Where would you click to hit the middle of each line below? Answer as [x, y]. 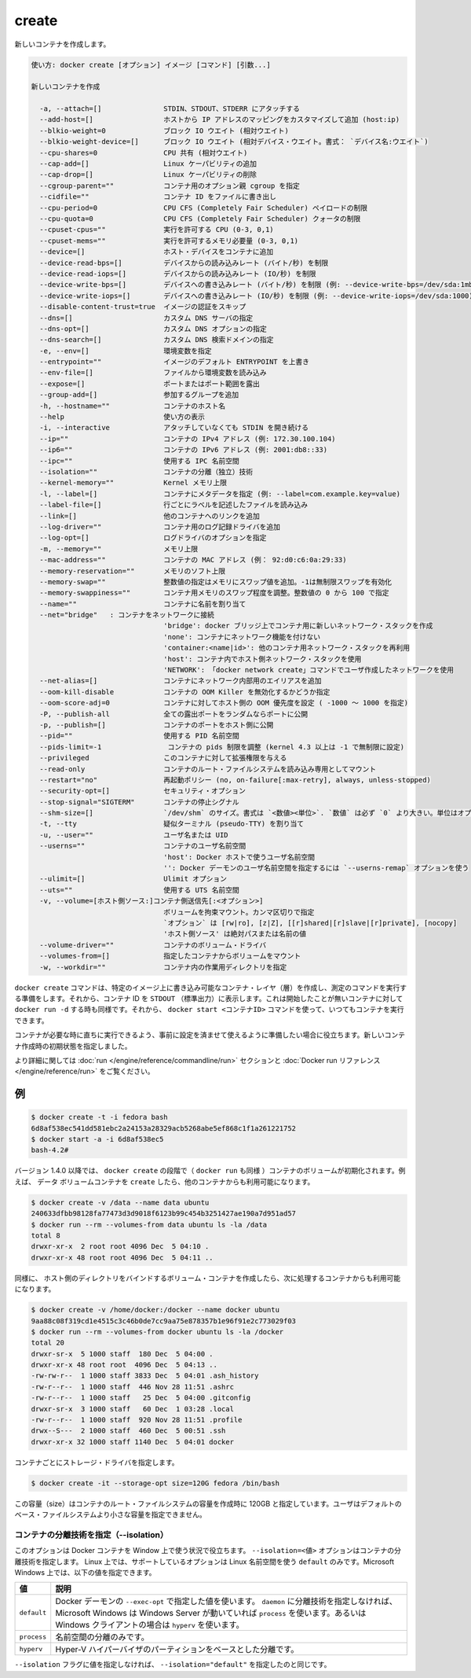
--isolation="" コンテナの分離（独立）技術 [146, 471]
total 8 [46, 1235]
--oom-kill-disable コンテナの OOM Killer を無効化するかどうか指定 [185, 692]
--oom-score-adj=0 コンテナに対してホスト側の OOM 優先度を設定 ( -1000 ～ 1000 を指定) [224, 703]
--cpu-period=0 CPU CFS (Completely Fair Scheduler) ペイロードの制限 [204, 208]
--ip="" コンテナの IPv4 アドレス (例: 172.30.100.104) [188, 439]
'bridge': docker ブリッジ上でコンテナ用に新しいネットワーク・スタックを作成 [298, 626]
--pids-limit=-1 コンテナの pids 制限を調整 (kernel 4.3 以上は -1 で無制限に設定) [222, 747]
